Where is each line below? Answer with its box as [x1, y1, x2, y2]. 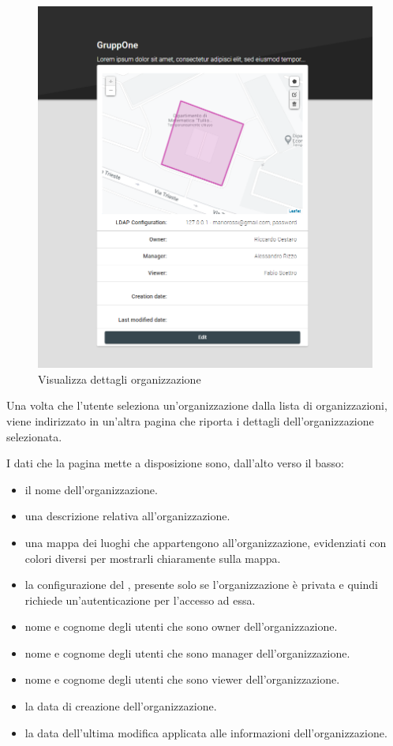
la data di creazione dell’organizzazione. [24, 698, 217, 714]
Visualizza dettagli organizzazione [38, 370, 201, 387]
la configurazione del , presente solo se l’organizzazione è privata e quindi [24, 576, 378, 593]
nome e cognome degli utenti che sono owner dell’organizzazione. [24, 618, 338, 635]
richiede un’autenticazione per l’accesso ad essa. [24, 591, 256, 608]
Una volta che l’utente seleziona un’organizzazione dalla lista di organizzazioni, [6, 397, 387, 414]
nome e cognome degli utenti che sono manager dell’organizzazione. [24, 644, 350, 661]
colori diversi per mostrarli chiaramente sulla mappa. [24, 549, 281, 566]
